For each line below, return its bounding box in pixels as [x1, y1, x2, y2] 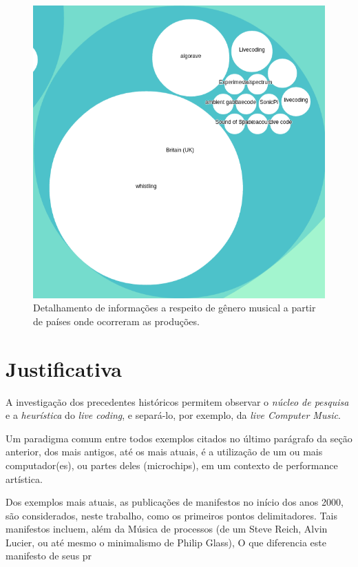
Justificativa [6, 354, 122, 382]
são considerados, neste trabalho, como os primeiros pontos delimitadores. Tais [6, 508, 337, 522]
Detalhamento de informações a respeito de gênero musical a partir [33, 300, 316, 315]
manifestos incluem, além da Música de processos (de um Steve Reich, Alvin [6, 522, 328, 536]
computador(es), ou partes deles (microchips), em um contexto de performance [6, 457, 338, 472]
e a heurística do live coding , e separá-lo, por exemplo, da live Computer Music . [6, 408, 341, 422]
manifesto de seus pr [6, 548, 92, 563]
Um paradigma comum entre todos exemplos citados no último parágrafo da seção [6, 431, 352, 445]
